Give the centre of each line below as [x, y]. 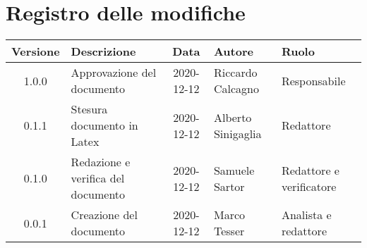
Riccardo [235, 73]
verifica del [98, 178]
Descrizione [103, 51]
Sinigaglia [237, 133]
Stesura [89, 109]
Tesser [229, 231]
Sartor [229, 186]
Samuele [234, 170]
